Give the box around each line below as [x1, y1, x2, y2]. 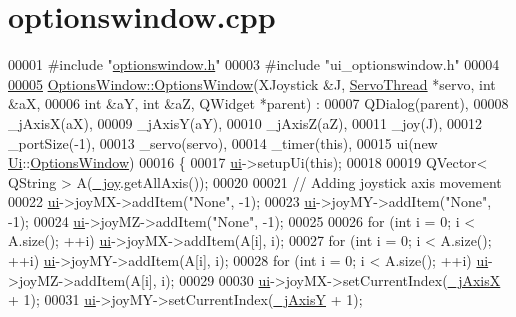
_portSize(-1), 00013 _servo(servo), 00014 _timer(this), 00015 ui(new [8, 132, 438, 153]
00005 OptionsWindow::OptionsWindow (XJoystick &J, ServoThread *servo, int [8, 73, 496, 94]
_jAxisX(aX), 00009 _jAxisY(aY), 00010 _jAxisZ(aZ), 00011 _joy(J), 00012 [8, 112, 483, 133]
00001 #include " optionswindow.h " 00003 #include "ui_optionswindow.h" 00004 [8, 54, 500, 75]
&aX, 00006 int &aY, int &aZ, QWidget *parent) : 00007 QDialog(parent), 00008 [8, 93, 509, 114]
